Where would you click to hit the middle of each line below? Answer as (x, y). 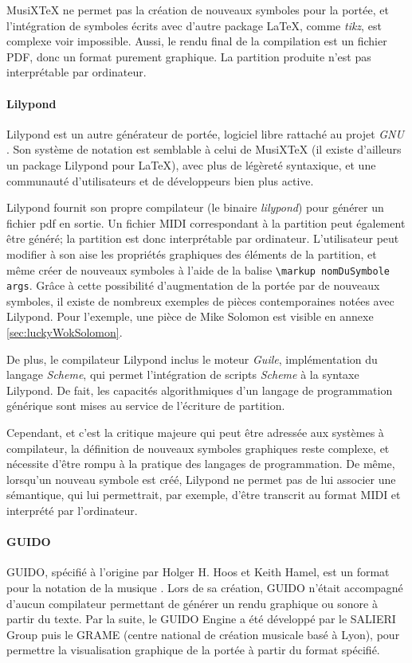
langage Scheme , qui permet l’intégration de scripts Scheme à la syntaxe (183, 374)
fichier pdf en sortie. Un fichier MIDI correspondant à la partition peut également (206, 222)
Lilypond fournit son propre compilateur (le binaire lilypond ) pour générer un (195, 207)
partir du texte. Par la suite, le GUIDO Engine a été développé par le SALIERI (201, 619)
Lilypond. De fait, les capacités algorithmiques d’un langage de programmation (200, 390)
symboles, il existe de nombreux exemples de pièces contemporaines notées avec (200, 300)
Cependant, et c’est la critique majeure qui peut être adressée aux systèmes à (195, 432)
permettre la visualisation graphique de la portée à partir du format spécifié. (193, 650)
